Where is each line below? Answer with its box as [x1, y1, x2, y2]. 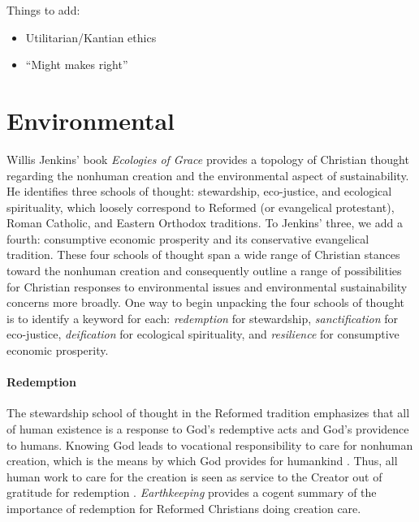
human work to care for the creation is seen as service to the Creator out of [6, 468, 382, 485]
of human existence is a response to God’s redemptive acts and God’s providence [6, 421, 409, 438]
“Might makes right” [25, 56, 128, 73]
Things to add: [6, 2, 80, 18]
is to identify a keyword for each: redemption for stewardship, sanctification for [6, 309, 399, 326]
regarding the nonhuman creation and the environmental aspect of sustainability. [6, 166, 409, 183]
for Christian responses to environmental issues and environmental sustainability [6, 278, 408, 295]
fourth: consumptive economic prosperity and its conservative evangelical [6, 230, 369, 247]
